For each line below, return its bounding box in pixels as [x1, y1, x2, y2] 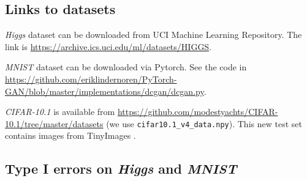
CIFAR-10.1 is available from [5, 105, 115, 118]
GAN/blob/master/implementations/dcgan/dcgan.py [5, 84, 204, 97]
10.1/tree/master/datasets [5, 117, 104, 130]
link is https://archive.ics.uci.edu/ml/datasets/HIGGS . [5, 40, 212, 53]
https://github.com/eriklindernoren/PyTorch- [5, 72, 177, 85]
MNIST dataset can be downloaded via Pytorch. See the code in [5, 61, 247, 73]
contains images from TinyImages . [5, 129, 136, 142]
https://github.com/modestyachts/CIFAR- [117, 105, 278, 118]
